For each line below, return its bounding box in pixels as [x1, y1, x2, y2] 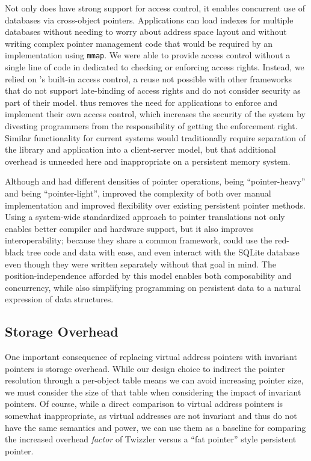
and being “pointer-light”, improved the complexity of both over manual [5, 186, 271, 199]
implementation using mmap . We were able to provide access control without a [5, 49, 291, 61]
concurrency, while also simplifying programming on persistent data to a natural [5, 281, 301, 293]
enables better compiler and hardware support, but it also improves [5, 222, 254, 234]
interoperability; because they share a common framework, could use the [5, 234, 273, 246]
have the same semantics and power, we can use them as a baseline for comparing [5, 421, 306, 433]
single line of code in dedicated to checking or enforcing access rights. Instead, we [5, 61, 304, 73]
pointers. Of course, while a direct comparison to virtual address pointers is [5, 397, 283, 410]
